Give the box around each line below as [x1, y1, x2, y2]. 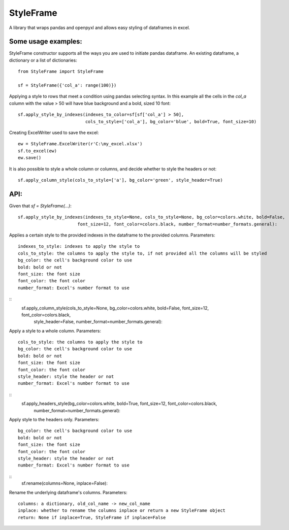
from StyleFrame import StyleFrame [18, 69, 104, 74]
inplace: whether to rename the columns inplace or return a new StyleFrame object [18, 508, 226, 513]
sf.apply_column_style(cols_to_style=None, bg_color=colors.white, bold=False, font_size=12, [21, 305, 209, 311]
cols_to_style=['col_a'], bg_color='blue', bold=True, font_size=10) [85, 119, 257, 124]
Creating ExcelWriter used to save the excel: [9, 130, 99, 135]
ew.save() [18, 155, 41, 161]
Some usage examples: [9, 37, 82, 46]
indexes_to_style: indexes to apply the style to [18, 244, 140, 249]
